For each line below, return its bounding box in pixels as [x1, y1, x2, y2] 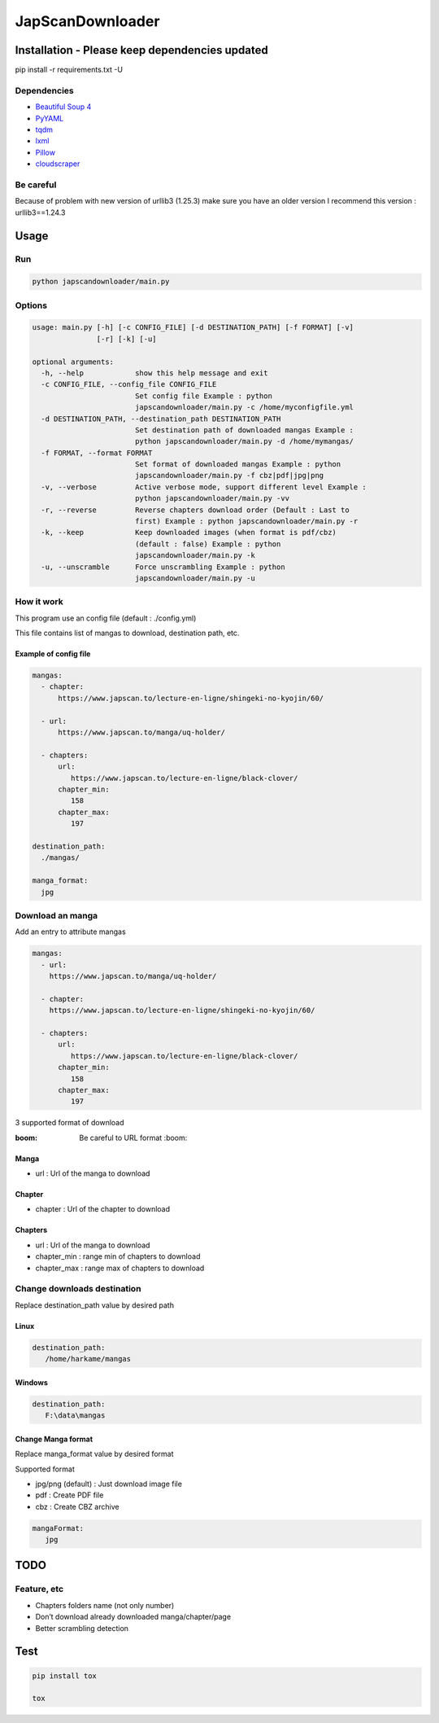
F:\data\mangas [45, 1411, 106, 1420]
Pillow [35, 147, 56, 157]
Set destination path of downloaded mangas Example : [134, 425, 354, 435]
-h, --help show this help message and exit [41, 368, 268, 378]
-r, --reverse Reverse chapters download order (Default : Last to [41, 505, 350, 515]
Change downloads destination [15, 1283, 141, 1295]
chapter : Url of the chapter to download [35, 1204, 171, 1214]
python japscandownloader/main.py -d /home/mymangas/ [134, 436, 354, 446]
